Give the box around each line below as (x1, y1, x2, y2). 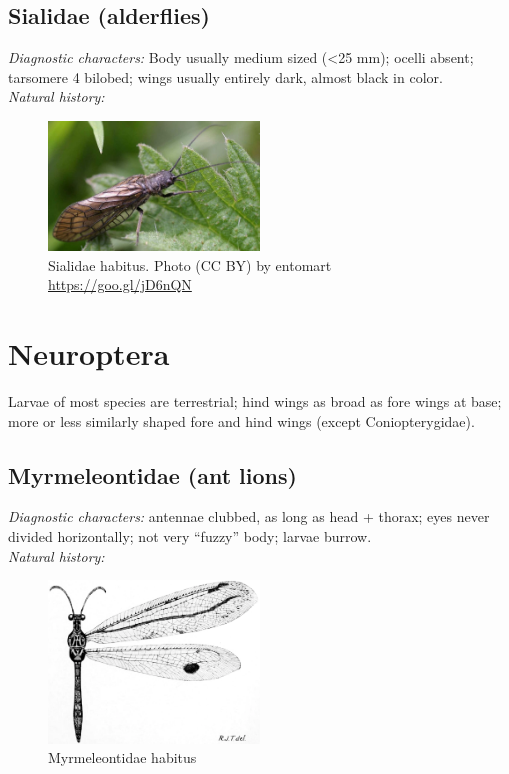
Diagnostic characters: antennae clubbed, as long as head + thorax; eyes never (8, 506, 490, 527)
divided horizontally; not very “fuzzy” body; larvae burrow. (8, 526, 372, 547)
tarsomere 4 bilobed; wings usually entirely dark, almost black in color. (8, 66, 443, 87)
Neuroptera (8, 333, 170, 374)
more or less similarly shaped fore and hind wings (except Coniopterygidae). (8, 410, 475, 431)
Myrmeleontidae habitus (48, 747, 197, 768)
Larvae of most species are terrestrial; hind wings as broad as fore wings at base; (8, 391, 502, 412)
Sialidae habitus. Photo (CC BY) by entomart (48, 254, 332, 275)
